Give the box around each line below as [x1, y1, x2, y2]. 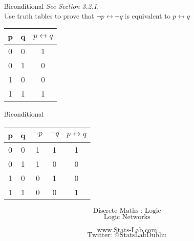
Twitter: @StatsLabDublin [87, 231, 167, 239]
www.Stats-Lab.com [97, 226, 157, 234]
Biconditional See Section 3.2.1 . [4, 1, 99, 11]
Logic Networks [104, 213, 151, 221]
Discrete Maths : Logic [93, 207, 161, 214]
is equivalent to [125, 10, 171, 20]
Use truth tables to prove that [4, 10, 94, 20]
